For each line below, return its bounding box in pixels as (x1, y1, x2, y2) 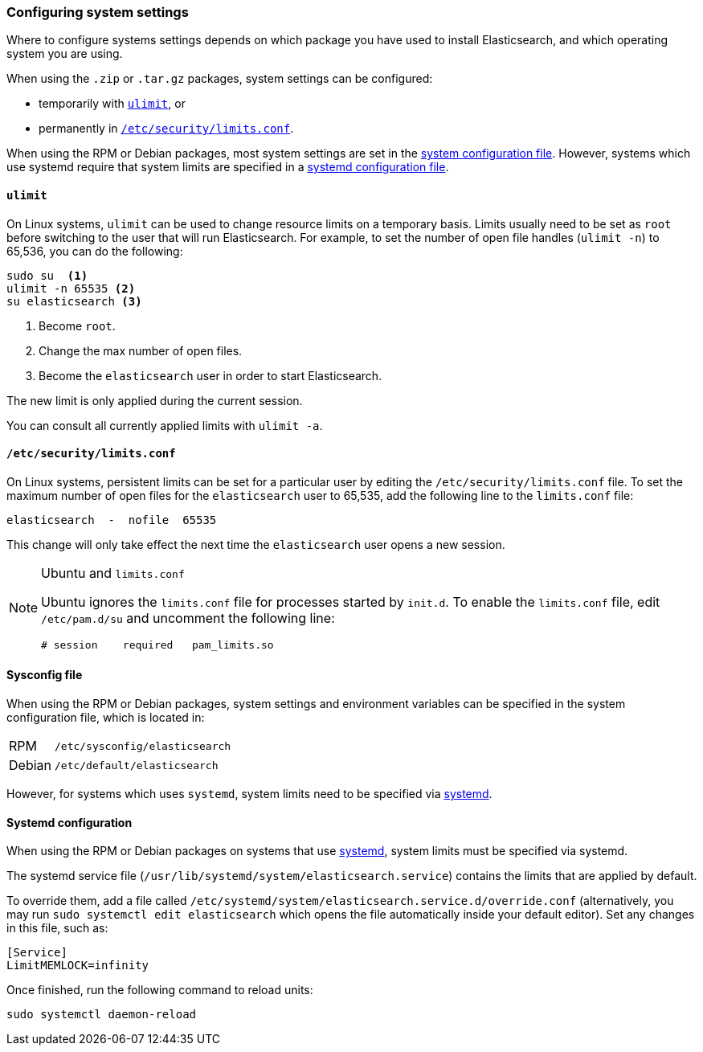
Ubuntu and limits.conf (41, 564, 185, 581)
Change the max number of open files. (39, 343, 243, 358)
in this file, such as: (6, 921, 108, 935)
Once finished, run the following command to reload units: (6, 983, 313, 997)
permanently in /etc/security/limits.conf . (39, 121, 294, 136)
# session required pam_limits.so (41, 638, 274, 651)
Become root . (39, 318, 116, 333)
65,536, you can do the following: (6, 244, 183, 258)
